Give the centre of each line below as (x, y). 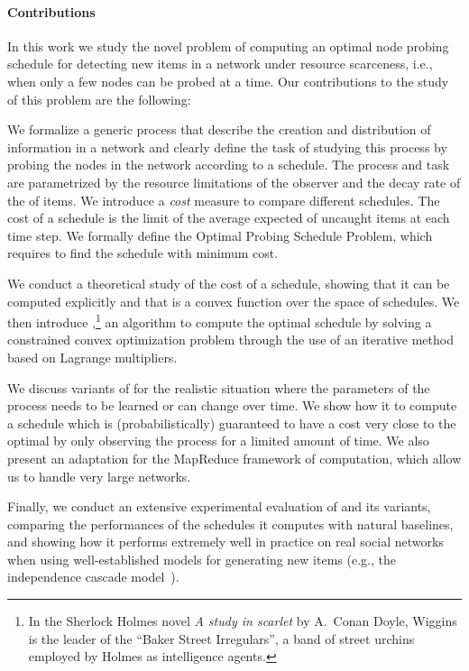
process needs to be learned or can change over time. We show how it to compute (232, 405)
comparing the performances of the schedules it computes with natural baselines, (230, 524)
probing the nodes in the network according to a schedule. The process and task (229, 165)
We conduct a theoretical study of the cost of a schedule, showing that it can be (229, 283)
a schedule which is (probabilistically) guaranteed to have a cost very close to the (232, 423)
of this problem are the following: (99, 99)
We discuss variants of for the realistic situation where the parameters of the (219, 387)
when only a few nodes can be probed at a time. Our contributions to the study (228, 81)
